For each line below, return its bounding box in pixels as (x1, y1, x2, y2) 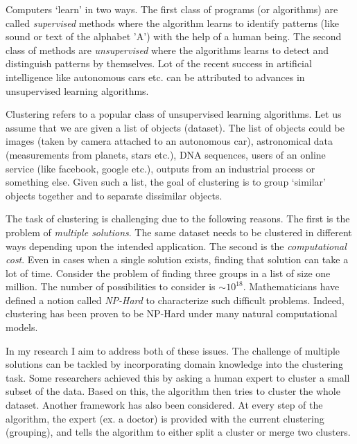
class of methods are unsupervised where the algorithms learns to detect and (6, 42, 329, 57)
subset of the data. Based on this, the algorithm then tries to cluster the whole (6, 384, 340, 398)
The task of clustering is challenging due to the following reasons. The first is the (6, 211, 350, 226)
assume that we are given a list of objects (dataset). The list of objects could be (6, 120, 345, 134)
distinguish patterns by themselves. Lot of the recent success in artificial (6, 56, 312, 71)
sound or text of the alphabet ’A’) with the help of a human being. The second (6, 29, 342, 44)
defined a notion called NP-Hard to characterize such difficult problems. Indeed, (6, 292, 345, 307)
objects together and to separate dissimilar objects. (6, 188, 223, 202)
